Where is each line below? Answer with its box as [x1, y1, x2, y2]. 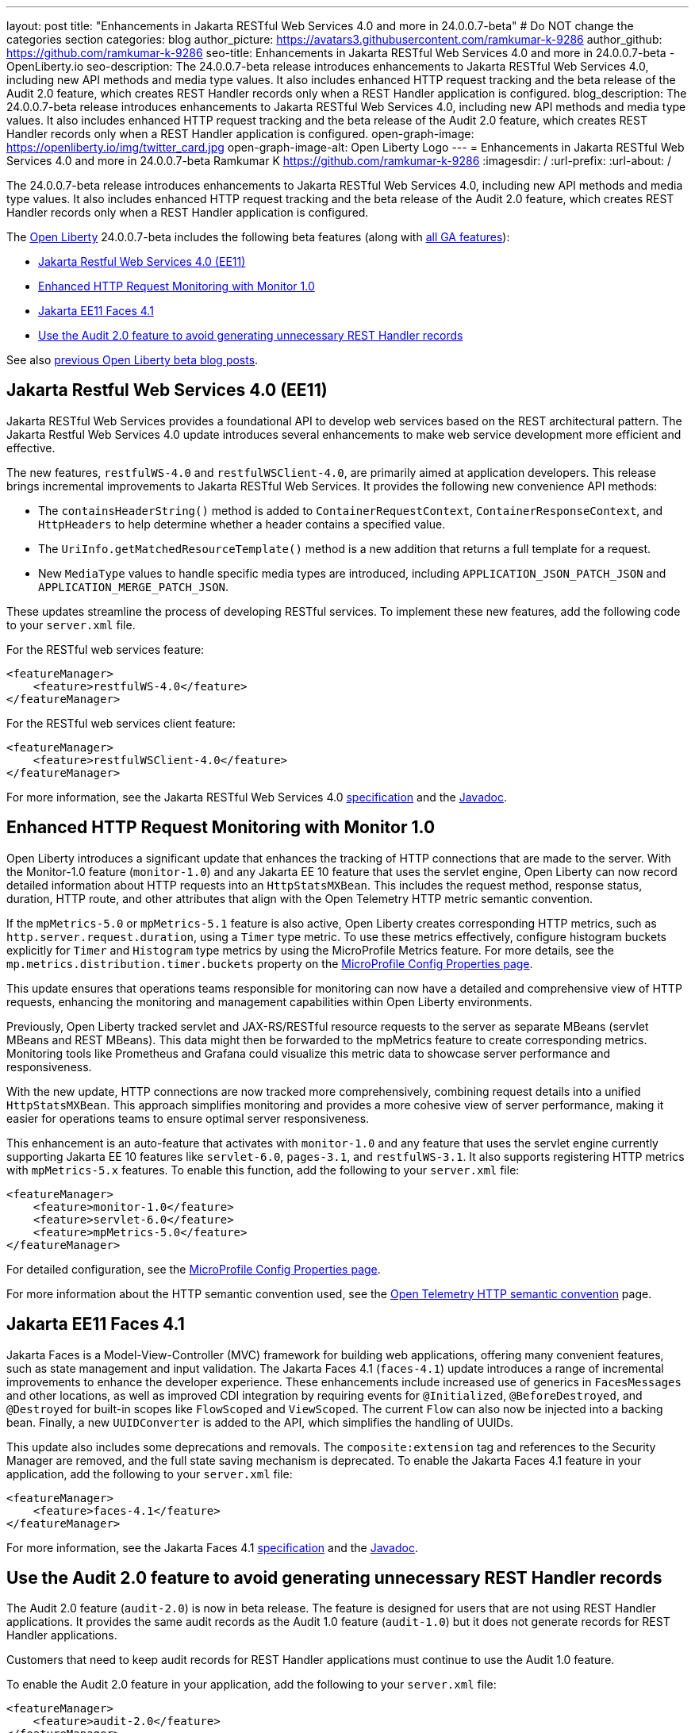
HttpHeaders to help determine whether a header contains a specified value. [38, 517, 446, 531]
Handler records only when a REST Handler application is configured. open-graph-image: [6, 127, 474, 140]
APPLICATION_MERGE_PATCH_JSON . [38, 579, 229, 594]
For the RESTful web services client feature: [6, 716, 236, 730]
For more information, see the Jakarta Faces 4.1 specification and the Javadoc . [6, 1540, 418, 1554]
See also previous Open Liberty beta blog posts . [6, 353, 259, 367]
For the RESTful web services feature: [6, 642, 205, 656]
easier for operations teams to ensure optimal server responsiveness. [6, 1111, 370, 1125]
